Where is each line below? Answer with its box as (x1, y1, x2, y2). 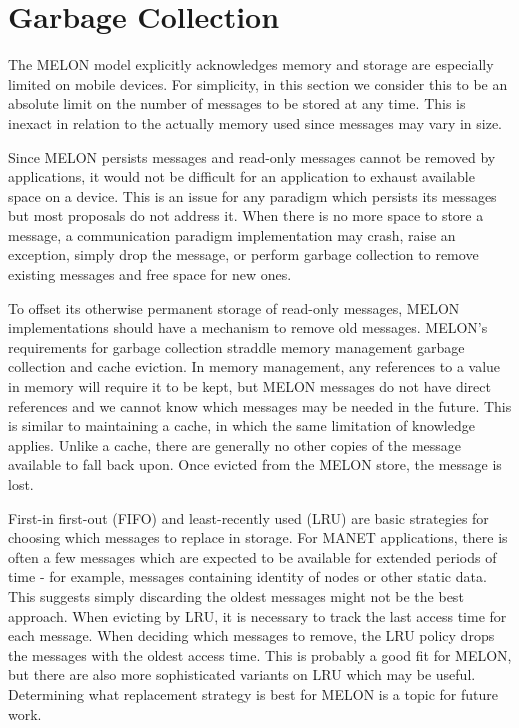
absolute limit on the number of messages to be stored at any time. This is (8, 93, 466, 114)
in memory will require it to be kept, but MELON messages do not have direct (8, 376, 491, 397)
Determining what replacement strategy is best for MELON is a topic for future (8, 683, 498, 704)
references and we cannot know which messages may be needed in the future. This (8, 395, 512, 416)
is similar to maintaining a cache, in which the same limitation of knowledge (8, 415, 475, 436)
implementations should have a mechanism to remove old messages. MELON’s (8, 317, 488, 338)
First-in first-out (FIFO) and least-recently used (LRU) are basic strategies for (8, 507, 489, 528)
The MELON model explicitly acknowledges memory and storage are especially (8, 54, 494, 75)
